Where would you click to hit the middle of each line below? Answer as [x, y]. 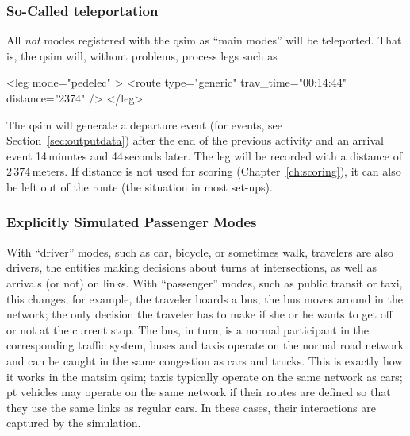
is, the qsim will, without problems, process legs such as [142, 55]
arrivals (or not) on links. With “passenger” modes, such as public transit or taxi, [205, 282]
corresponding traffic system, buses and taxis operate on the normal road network [205, 345]
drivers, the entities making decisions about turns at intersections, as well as [192, 267]
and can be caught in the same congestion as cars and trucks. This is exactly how [205, 360]
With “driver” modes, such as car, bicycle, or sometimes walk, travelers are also [200, 251]
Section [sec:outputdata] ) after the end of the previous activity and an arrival [195, 140]
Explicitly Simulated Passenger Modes [132, 222]
